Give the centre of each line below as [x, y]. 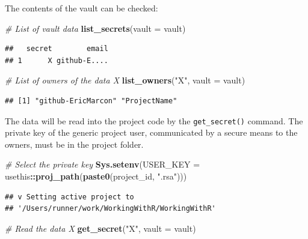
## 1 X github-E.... [57, 60]
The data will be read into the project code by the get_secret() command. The [154, 120]
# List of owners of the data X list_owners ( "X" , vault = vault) [125, 80]
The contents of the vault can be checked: [82, 8]
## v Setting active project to [69, 197]
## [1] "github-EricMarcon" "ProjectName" [91, 101]
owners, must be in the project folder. [74, 144]
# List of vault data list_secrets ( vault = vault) [95, 28]
